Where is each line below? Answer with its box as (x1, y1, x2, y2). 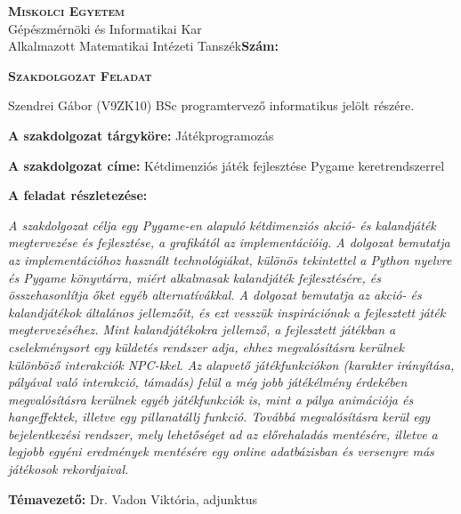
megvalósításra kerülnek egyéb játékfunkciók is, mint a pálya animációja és (8, 390, 414, 408)
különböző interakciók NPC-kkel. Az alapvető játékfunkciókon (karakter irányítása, (8, 355, 455, 373)
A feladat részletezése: (8, 186, 148, 205)
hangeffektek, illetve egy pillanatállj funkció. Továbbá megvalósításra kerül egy (8, 407, 431, 426)
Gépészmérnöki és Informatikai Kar (8, 19, 202, 37)
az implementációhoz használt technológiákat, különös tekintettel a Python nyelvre (8, 250, 452, 269)
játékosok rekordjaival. (8, 460, 129, 478)
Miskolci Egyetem (8, 2, 125, 20)
